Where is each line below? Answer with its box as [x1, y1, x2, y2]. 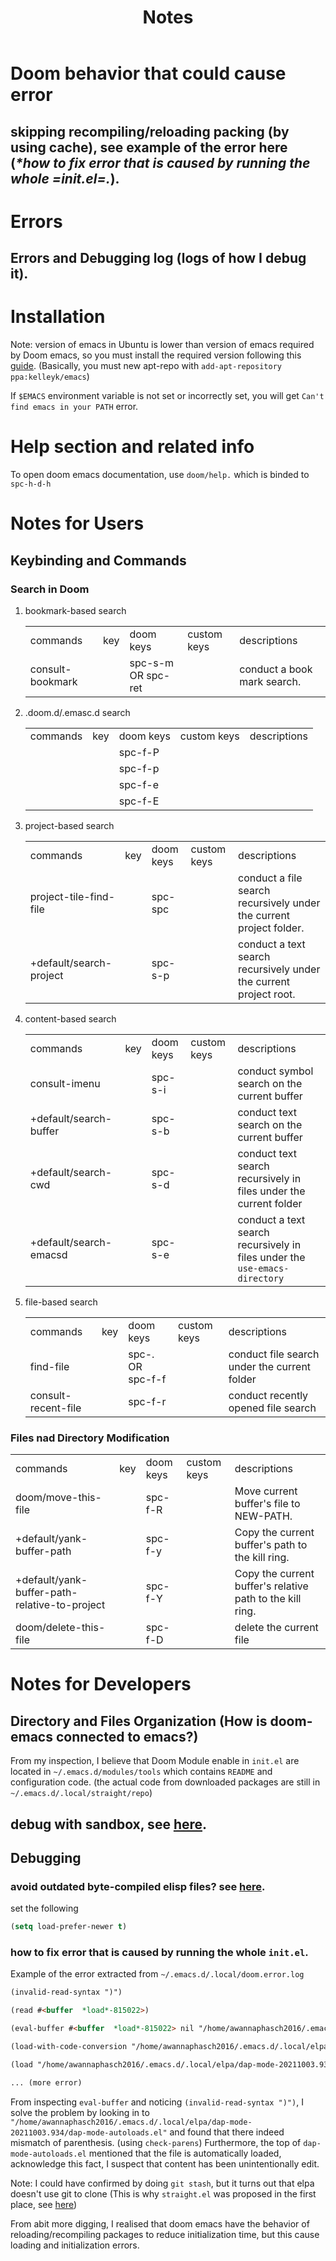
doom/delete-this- [15, 1621, 106, 1635]
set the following [10, 1902, 79, 1915]
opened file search [228, 1401, 317, 1415]
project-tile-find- [29, 889, 116, 903]
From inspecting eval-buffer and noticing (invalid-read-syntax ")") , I [10, 2096, 304, 2108]
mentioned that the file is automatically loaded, [88, 2147, 282, 2159]
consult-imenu [29, 1076, 101, 1090]
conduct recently [228, 1388, 309, 1402]
